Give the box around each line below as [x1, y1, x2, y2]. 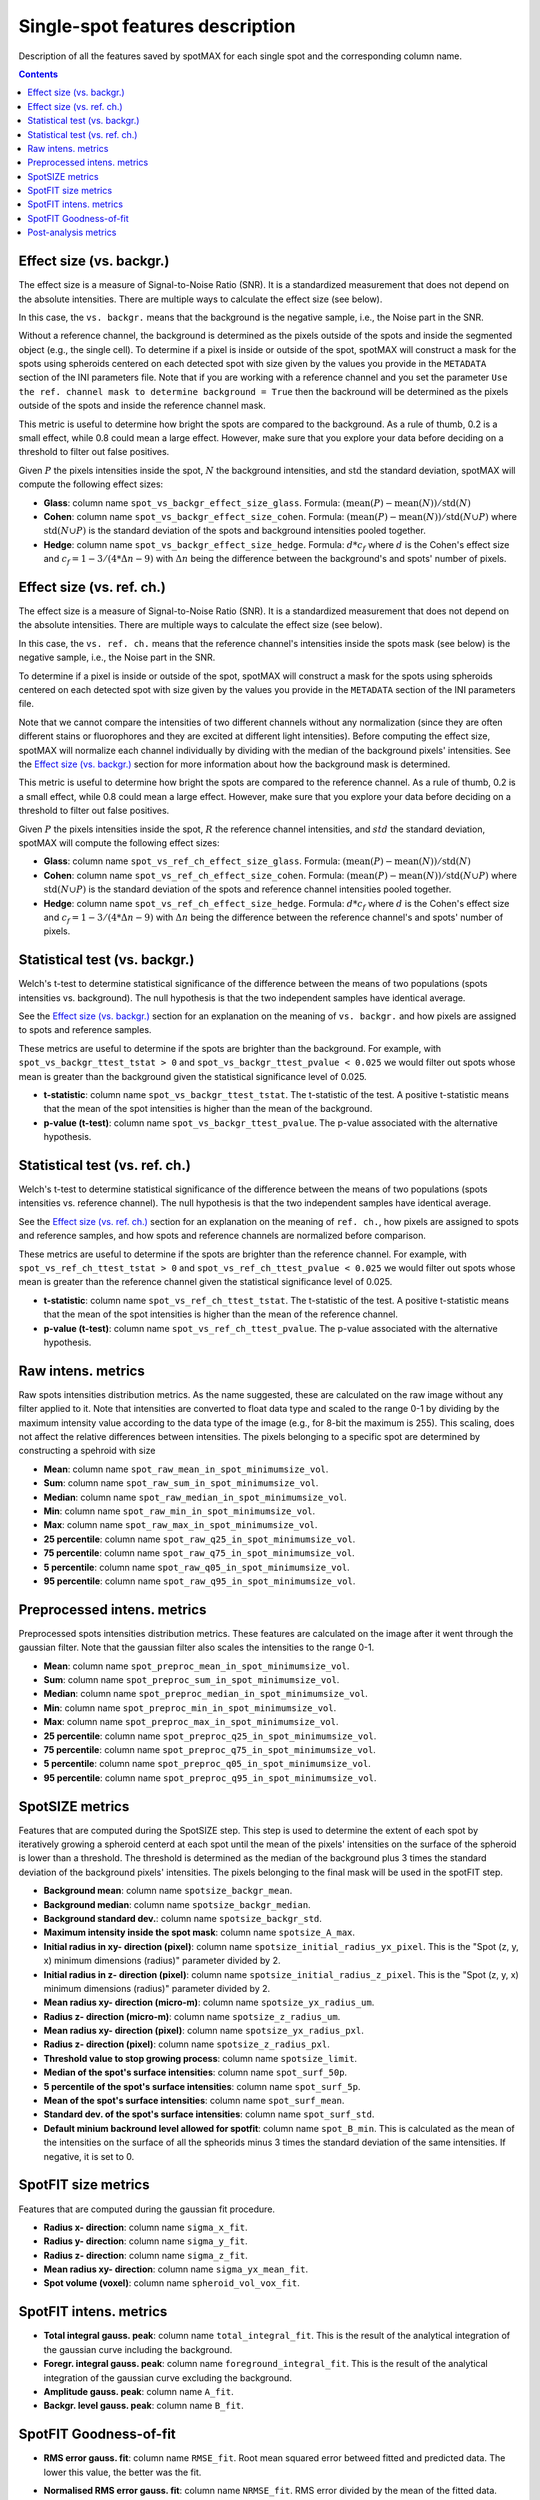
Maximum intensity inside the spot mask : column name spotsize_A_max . [43, 1926, 355, 1939]
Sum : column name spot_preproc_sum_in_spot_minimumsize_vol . [43, 1673, 340, 1685]
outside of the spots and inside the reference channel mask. [18, 400, 266, 412]
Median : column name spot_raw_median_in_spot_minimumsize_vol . [43, 1491, 347, 1503]
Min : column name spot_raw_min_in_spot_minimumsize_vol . [43, 1505, 316, 1517]
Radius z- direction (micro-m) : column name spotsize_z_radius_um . [43, 2010, 341, 2022]
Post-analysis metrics [27, 226, 117, 239]
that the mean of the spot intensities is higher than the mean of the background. [43, 1103, 373, 1115]
